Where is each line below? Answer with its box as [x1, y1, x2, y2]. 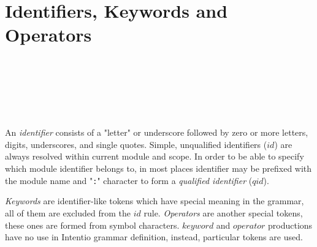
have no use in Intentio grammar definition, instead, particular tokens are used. [5, 230, 303, 243]
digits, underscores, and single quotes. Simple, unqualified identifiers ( [5, 138, 267, 150]
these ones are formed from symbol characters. [5, 218, 180, 231]
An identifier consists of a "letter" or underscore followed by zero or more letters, [5, 126, 308, 139]
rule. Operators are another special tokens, [143, 206, 303, 219]
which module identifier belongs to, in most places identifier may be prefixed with [5, 162, 312, 175]
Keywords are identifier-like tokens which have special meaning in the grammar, [5, 194, 304, 207]
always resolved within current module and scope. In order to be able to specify [5, 150, 304, 163]
